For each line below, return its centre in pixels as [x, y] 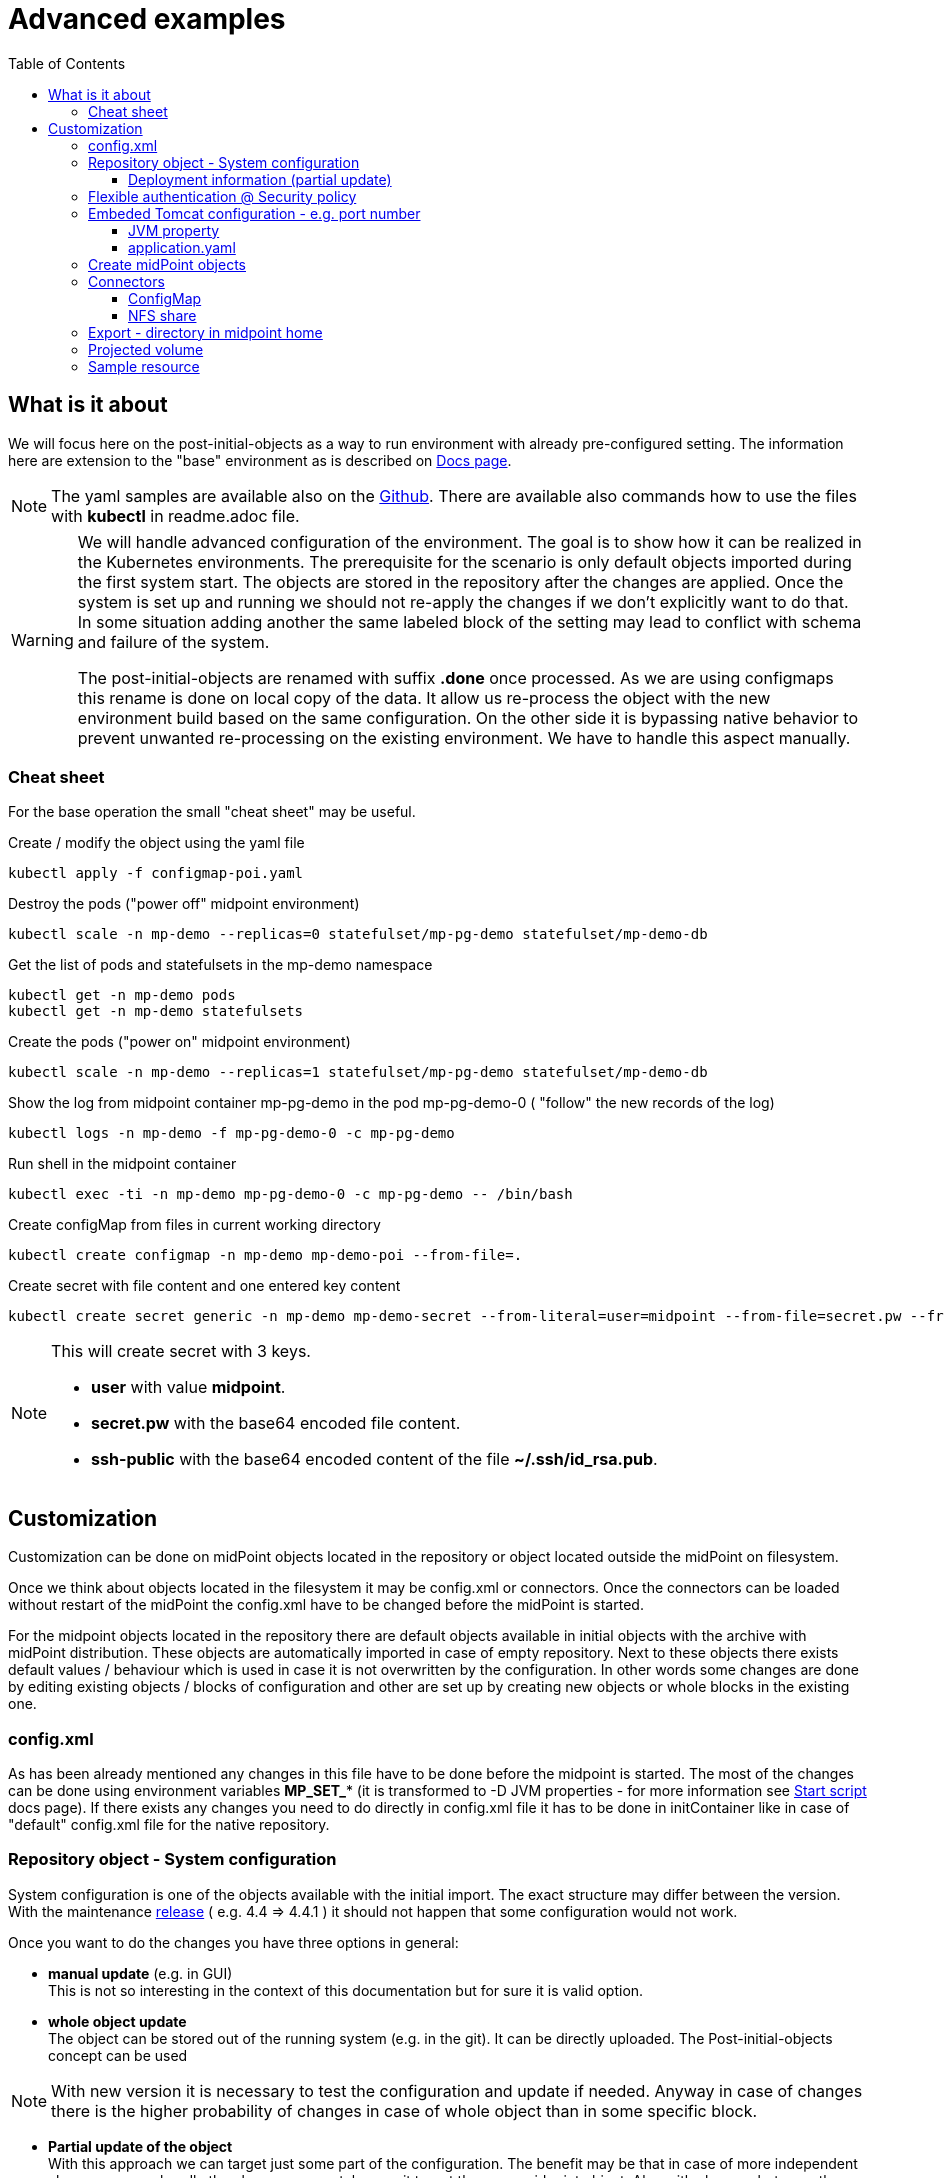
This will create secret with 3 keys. [181, 1351]
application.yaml [182, 247]
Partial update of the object [140, 2146]
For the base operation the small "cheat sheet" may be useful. [212, 812]
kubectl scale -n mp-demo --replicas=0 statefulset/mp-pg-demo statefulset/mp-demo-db [358, 934]
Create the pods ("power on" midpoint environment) [179, 1042]
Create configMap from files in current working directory [194, 1225]
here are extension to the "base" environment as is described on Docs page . [260, 460]
